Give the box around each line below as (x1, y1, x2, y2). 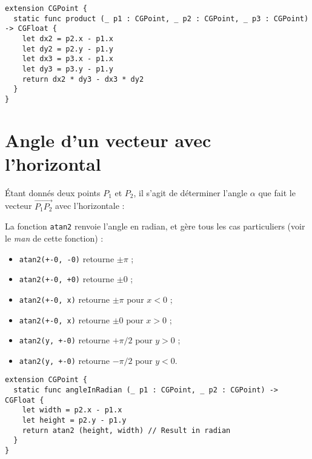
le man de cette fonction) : (5, 231, 104, 244)
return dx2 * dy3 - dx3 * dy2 (22, 74, 144, 84)
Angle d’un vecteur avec (5, 127, 211, 152)
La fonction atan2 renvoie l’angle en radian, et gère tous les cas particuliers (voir (5, 220, 305, 233)
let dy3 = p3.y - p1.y (22, 64, 113, 73)
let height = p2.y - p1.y (22, 416, 127, 425)
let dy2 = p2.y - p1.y (22, 44, 113, 53)
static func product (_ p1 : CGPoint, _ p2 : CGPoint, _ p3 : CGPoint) (13, 14, 309, 23)
